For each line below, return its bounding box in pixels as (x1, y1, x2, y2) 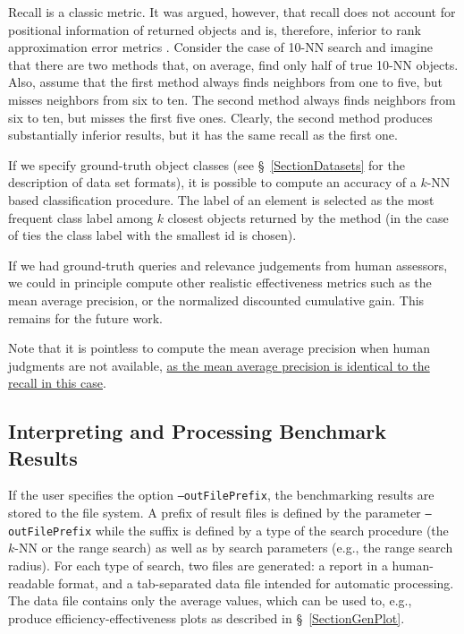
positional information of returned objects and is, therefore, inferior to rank (8, 20, 421, 39)
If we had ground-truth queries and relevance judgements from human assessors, (8, 255, 448, 274)
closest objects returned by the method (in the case (167, 208, 449, 227)
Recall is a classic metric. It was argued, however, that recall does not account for (8, 3, 456, 21)
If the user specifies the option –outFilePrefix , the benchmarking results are (8, 485, 434, 504)
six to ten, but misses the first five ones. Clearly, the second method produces (8, 107, 433, 126)
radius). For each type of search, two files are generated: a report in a (8, 556, 388, 575)
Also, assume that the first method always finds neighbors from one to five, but (8, 73, 443, 91)
